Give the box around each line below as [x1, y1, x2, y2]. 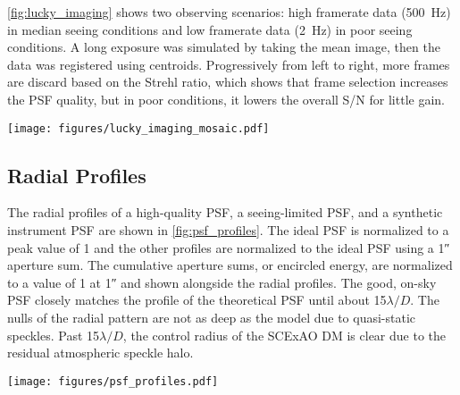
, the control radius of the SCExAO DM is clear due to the [122, 325, 447, 344]
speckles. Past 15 [7, 325, 100, 344]
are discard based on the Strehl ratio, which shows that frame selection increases [7, 72, 448, 91]
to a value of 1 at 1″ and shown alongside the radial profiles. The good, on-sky [7, 273, 437, 291]
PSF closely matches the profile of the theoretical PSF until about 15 [7, 290, 387, 309]
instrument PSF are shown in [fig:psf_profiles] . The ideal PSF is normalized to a [7, 221, 449, 240]
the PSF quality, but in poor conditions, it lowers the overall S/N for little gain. [7, 89, 445, 108]
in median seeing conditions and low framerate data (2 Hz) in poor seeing [7, 20, 413, 38]
